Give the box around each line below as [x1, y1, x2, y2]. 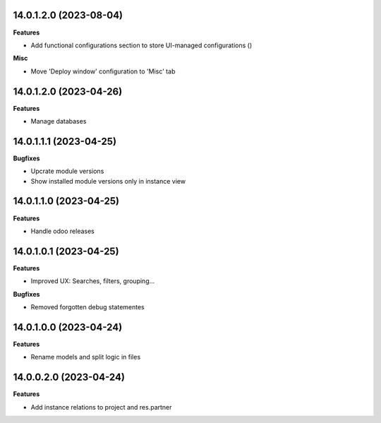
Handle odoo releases [30, 227, 95, 235]
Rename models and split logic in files [30, 353, 141, 362]
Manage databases [30, 117, 87, 125]
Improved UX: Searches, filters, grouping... [30, 277, 155, 285]
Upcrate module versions [30, 167, 104, 176]
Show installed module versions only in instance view [30, 177, 186, 185]
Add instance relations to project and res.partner [30, 403, 172, 411]
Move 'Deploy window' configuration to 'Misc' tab [30, 67, 176, 76]
